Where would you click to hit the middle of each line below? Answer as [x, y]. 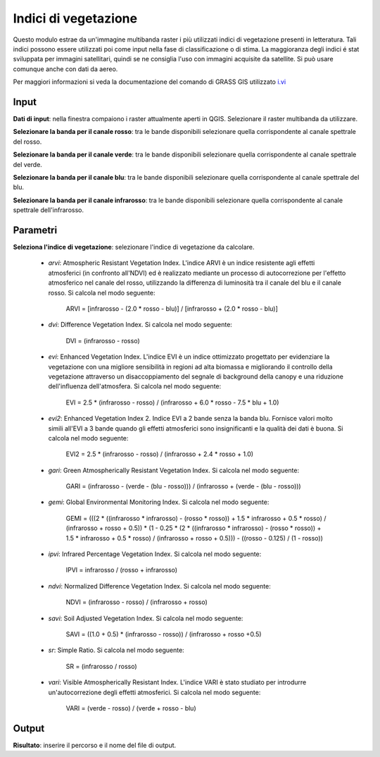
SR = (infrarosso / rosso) [101, 666]
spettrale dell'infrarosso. [49, 210]
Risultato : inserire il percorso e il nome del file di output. [95, 745]
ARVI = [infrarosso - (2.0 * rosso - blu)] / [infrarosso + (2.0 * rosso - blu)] [172, 309]
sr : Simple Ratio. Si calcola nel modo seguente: [116, 650]
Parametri [35, 230]
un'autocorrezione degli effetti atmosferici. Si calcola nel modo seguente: [154, 692]
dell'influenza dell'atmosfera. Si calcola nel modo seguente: [135, 386]
